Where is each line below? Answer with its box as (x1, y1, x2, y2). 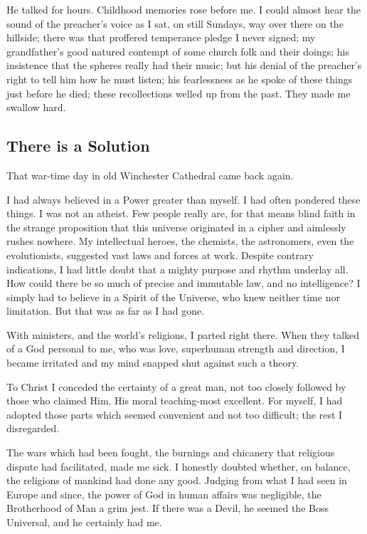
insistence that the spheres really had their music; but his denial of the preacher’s (6, 58, 362, 73)
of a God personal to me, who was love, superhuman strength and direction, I (6, 341, 345, 356)
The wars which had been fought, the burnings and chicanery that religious (6, 445, 335, 460)
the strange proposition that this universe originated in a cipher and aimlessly (6, 219, 346, 234)
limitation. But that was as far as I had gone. (6, 303, 205, 318)
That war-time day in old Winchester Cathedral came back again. (6, 167, 294, 182)
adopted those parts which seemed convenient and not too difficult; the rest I (6, 407, 343, 422)
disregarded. (6, 421, 60, 436)
